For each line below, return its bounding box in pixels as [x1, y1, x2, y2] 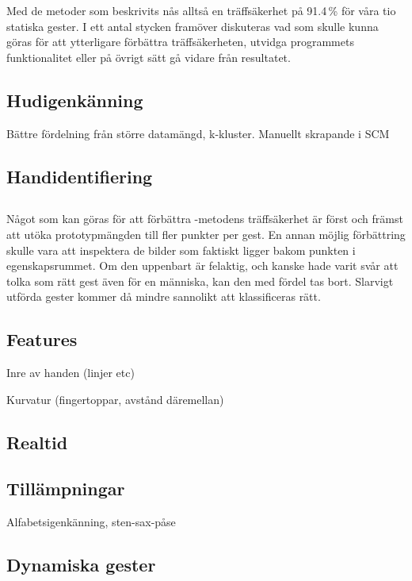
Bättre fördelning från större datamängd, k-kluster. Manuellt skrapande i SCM [6, 125, 390, 141]
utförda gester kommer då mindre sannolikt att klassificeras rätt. [6, 288, 321, 305]
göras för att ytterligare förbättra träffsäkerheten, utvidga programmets [6, 33, 354, 50]
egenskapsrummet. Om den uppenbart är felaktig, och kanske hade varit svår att [6, 257, 399, 274]
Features [6, 327, 78, 352]
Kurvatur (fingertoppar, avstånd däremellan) [6, 391, 224, 407]
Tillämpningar [6, 476, 125, 501]
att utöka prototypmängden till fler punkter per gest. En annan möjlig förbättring [6, 225, 406, 242]
